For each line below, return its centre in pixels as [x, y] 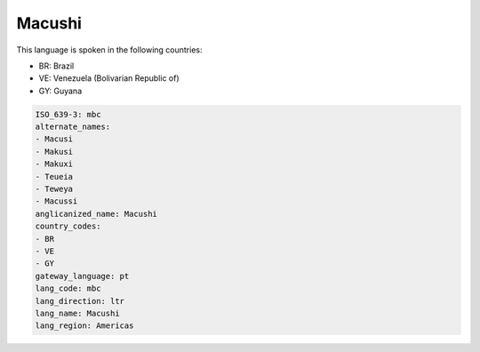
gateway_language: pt [82, 276]
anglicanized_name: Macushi [96, 214]
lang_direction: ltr [80, 301]
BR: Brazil [56, 66]
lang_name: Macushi [77, 313]
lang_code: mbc [68, 288]
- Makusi [54, 152]
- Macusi [54, 139]
